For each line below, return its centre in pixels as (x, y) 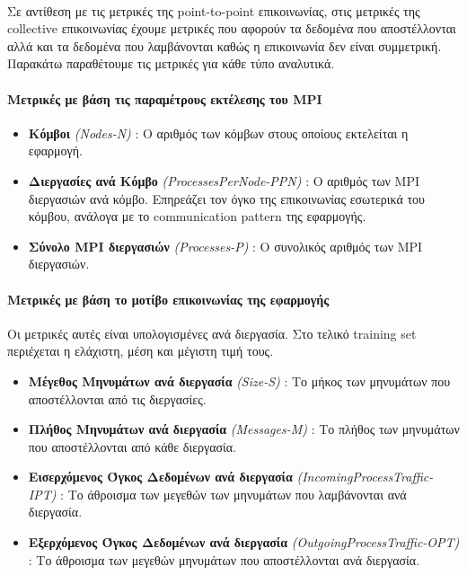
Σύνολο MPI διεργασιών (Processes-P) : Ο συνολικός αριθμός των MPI (225, 246)
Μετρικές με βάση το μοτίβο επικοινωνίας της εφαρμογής (168, 299)
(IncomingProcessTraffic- (365, 477)
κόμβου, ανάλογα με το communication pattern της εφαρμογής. (197, 216)
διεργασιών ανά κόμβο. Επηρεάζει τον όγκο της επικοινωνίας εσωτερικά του (227, 198)
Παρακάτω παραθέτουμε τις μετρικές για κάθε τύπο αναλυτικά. (171, 63)
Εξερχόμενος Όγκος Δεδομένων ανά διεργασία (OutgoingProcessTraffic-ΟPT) (244, 542)
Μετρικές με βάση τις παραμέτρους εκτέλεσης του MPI (165, 98)
